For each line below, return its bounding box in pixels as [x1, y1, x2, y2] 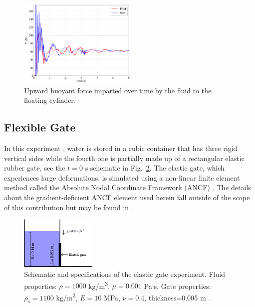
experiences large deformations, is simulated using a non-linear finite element [4, 172, 240, 183]
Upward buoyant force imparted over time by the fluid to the [24, 85, 211, 95]
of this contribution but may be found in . [4, 202, 133, 212]
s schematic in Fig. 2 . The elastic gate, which [85, 163, 225, 173]
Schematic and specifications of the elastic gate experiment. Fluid [24, 269, 225, 279]
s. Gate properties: [154, 280, 211, 291]
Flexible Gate [4, 119, 76, 135]
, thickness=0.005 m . [144, 292, 210, 302]
